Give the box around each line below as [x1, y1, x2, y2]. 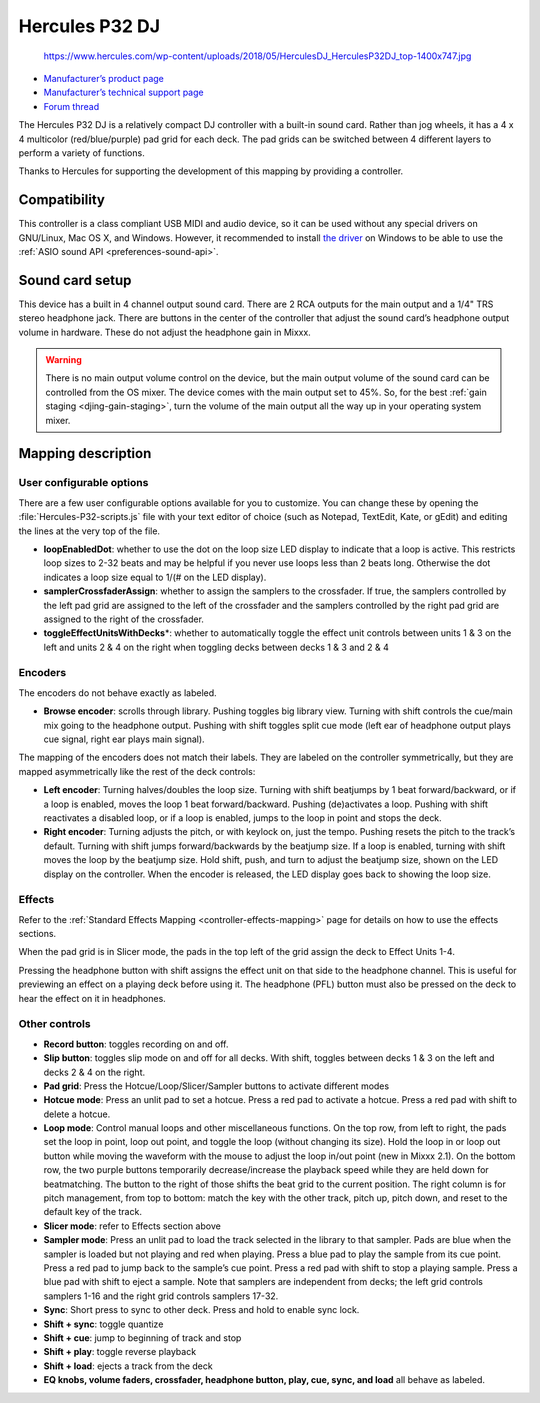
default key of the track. [43, 1206, 142, 1218]
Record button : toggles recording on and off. [43, 1038, 229, 1050]
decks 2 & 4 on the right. [43, 1066, 145, 1078]
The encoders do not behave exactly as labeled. [18, 686, 217, 699]
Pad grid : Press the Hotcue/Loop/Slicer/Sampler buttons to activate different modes [43, 1080, 390, 1092]
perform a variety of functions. [18, 146, 145, 159]
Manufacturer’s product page [43, 72, 165, 84]
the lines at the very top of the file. [18, 525, 160, 537]
